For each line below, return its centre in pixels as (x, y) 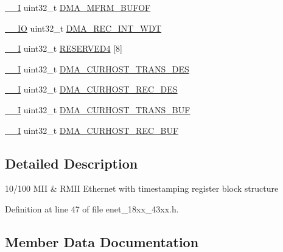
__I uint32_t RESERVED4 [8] (64, 48)
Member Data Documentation (102, 241)
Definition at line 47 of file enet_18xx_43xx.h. (92, 208)
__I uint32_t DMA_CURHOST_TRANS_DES (97, 68)
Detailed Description (72, 163)
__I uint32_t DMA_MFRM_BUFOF (78, 7)
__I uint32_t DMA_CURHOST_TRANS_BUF (98, 109)
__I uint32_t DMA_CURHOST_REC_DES (91, 89)
